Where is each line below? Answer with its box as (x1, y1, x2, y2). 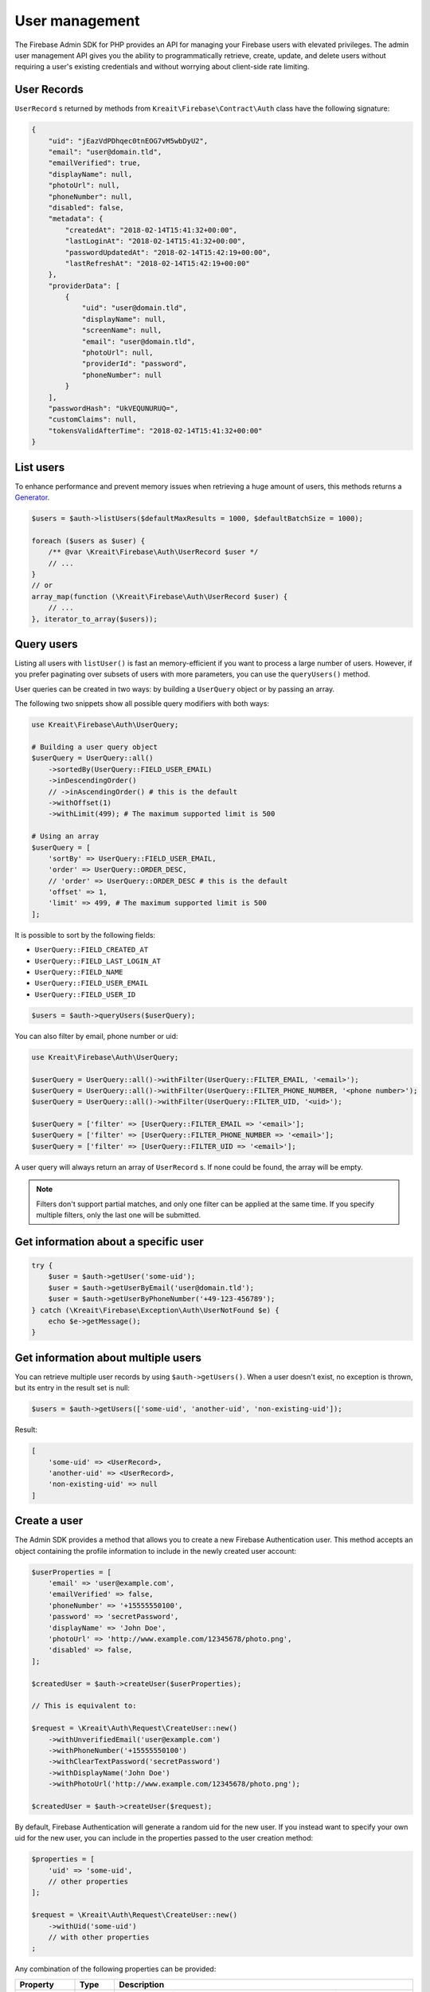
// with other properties (48, 1932, 150, 1942)
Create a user (14, 1514, 84, 1527)
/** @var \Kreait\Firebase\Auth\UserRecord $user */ (48, 547, 259, 557)
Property (19, 1978, 55, 1990)
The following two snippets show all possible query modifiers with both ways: (14, 699, 270, 708)
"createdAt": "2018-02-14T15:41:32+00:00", (64, 225, 238, 234)
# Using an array (31, 832, 100, 841)
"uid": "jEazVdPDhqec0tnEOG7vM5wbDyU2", (48, 136, 209, 145)
